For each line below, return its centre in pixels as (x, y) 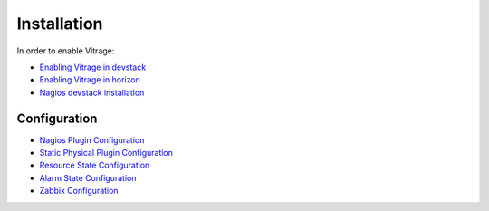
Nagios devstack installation (92, 92)
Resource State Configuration (95, 165)
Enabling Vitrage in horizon (90, 80)
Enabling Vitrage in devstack (93, 67)
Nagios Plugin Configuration (92, 139)
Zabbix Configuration (79, 191)
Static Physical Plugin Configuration (106, 153)
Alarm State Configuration (88, 177)
